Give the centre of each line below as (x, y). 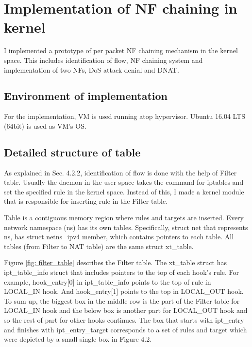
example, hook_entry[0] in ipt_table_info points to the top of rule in (108, 281)
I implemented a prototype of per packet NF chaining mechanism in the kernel (121, 50)
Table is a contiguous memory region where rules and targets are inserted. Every (124, 218)
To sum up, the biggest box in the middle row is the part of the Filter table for (122, 300)
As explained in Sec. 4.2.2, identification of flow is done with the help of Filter (120, 172)
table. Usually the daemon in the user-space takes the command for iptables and (124, 182)
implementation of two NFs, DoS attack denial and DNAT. (92, 69)
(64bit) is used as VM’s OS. (45, 125)
